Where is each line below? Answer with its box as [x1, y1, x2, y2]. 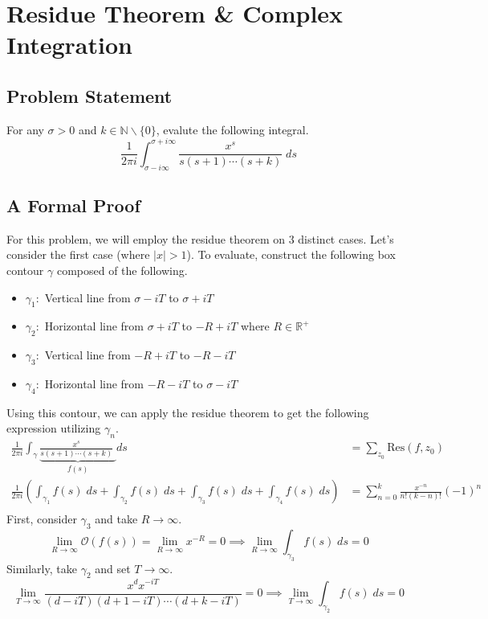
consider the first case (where [6, 246, 150, 263]
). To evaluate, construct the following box [186, 246, 396, 263]
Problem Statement [6, 83, 173, 108]
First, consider [6, 510, 77, 527]
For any [6, 121, 44, 137]
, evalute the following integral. [156, 121, 309, 137]
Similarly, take [6, 560, 77, 576]
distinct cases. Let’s [298, 230, 394, 247]
